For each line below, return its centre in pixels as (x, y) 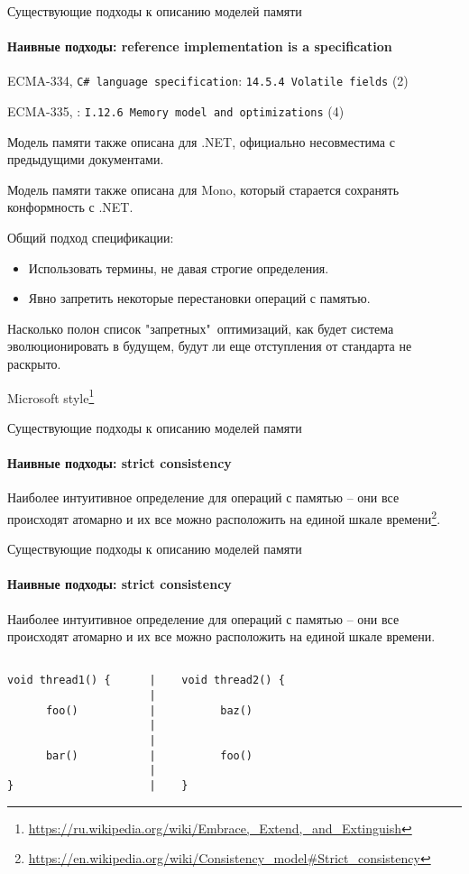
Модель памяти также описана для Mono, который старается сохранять (203, 189)
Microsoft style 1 (51, 396)
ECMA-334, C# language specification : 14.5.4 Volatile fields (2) (208, 81)
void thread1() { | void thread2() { (146, 681)
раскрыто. (34, 364)
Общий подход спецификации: (91, 238)
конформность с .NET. (70, 207)
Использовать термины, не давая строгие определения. (179, 267)
